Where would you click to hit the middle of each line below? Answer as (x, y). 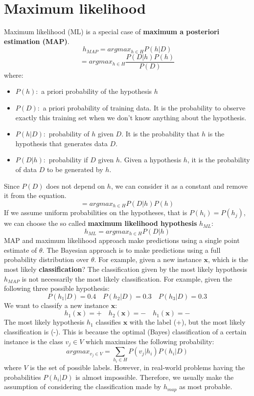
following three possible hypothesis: (57, 288)
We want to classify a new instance (57, 305)
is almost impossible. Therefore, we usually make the (155, 377)
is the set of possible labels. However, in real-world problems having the (138, 367)
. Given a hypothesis (151, 160)
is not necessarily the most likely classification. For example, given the (127, 278)
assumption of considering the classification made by (83, 386)
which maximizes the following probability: (150, 341)
